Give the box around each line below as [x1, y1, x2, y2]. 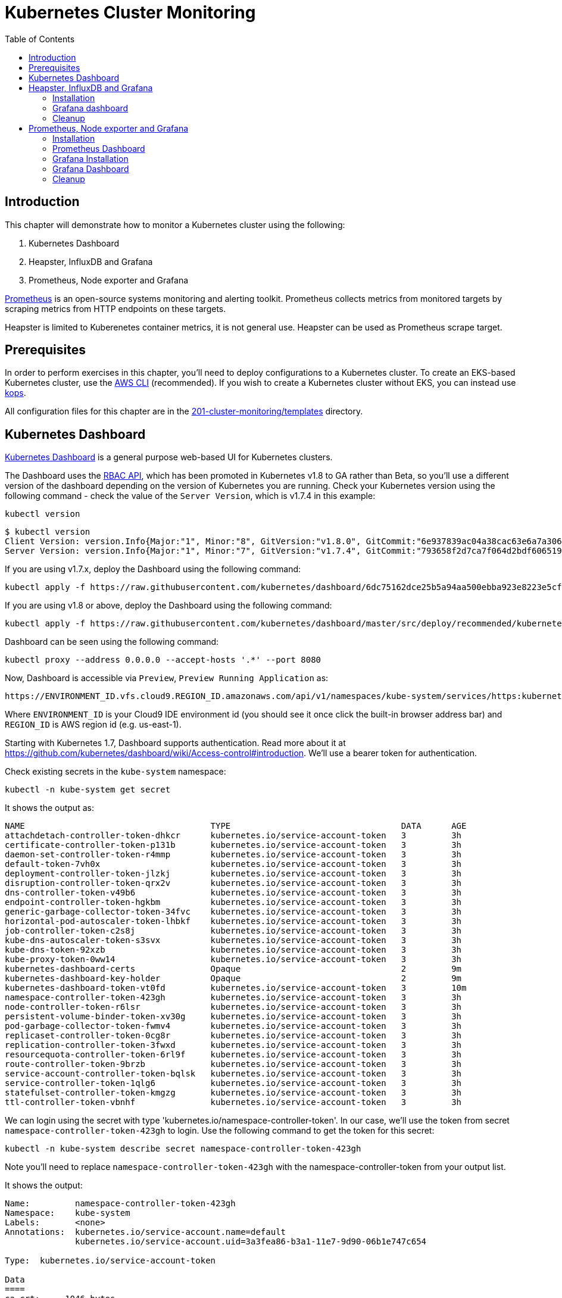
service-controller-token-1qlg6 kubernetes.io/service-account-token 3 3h [5, 1078, 462, 1088]
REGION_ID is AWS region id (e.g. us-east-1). [5, 719, 182, 730]
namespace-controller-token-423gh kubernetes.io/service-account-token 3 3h [5, 993, 462, 1003]
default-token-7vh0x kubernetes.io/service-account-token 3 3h [5, 859, 462, 869]
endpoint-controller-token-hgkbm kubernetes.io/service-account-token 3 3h [5, 897, 462, 907]
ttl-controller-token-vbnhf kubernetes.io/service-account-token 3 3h [5, 1097, 462, 1107]
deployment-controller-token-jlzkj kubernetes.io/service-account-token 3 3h [5, 869, 462, 879]
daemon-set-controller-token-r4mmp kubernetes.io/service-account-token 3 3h [5, 850, 462, 860]
